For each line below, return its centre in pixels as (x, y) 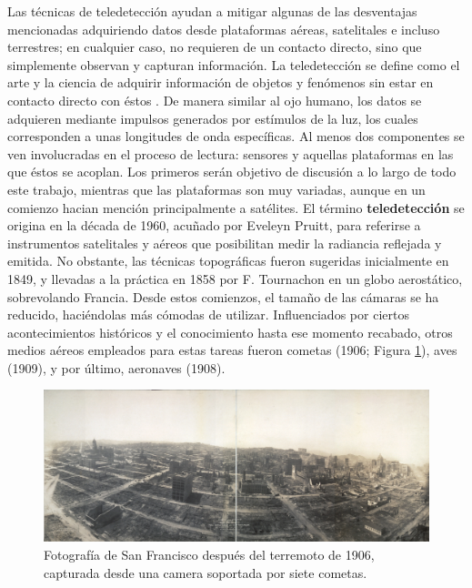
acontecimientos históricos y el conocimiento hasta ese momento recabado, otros (230, 332)
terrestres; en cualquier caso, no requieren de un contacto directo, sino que (215, 47)
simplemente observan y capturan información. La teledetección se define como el (234, 64)
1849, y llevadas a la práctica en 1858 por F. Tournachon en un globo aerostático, (235, 278)
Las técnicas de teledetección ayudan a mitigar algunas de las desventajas (212, 11)
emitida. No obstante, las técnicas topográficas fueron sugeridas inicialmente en (228, 261)
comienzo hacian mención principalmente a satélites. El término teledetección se (236, 207)
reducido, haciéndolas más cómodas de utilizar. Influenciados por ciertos (208, 314)
